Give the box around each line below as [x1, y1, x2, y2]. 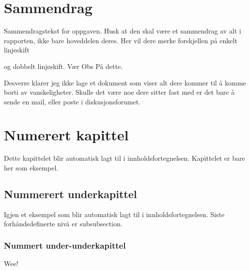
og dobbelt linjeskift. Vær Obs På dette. [4, 61, 123, 71]
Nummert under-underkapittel [4, 239, 126, 251]
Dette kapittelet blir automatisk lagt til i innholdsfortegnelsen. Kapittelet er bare [4, 153, 245, 163]
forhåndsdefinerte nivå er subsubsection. [4, 219, 123, 229]
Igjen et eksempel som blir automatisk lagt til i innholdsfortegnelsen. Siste [4, 209, 225, 219]
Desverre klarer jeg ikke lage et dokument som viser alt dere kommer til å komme [4, 77, 246, 87]
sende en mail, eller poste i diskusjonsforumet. [4, 96, 141, 106]
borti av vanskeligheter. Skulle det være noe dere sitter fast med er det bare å [4, 87, 235, 97]
